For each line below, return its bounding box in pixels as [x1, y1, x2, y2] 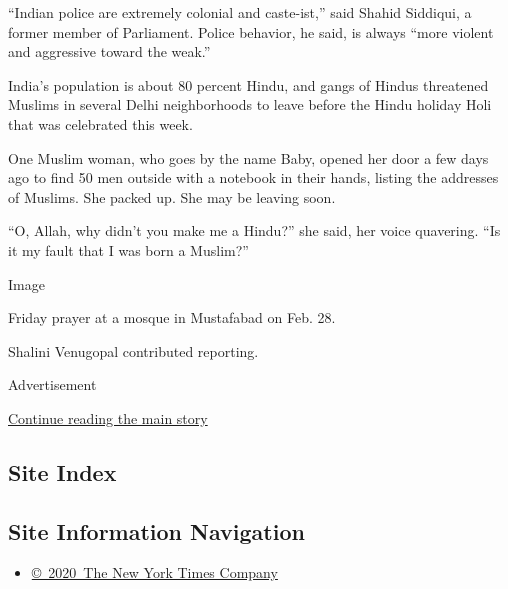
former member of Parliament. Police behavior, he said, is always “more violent [8, 21, 494, 42]
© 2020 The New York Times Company [31, 562, 278, 583]
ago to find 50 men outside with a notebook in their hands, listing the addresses [8, 167, 499, 188]
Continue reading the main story [8, 407, 208, 428]
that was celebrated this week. [8, 113, 193, 134]
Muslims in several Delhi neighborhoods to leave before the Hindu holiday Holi [8, 94, 492, 115]
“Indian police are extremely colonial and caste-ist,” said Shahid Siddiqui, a [8, 2, 472, 22]
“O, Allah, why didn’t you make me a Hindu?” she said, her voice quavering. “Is [8, 220, 501, 241]
